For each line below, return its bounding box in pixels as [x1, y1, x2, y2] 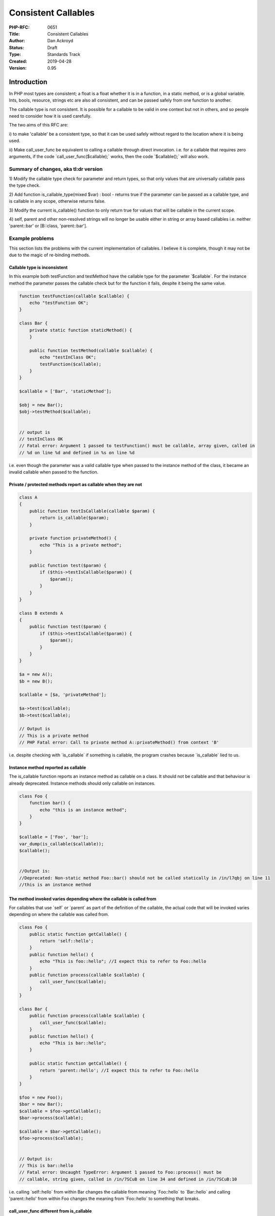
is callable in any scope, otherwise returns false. [9, 198, 106, 204]
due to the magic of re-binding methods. [9, 252, 90, 258]
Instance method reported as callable [9, 765, 86, 770]
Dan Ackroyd [47, 38, 73, 44]
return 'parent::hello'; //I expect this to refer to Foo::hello [39, 1068, 199, 1073]
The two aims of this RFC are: [9, 122, 69, 128]
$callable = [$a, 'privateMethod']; [19, 692, 107, 697]
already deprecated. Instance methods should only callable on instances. [9, 780, 155, 786]
